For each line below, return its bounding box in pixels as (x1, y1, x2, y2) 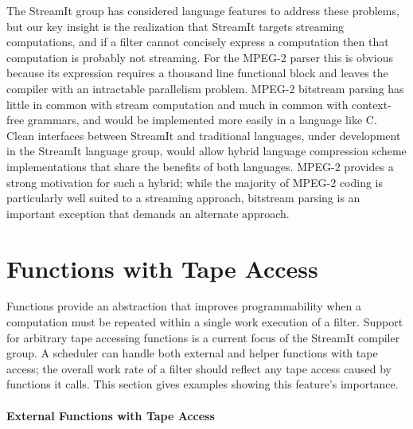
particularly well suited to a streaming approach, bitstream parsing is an (6, 189, 360, 206)
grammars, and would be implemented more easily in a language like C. (27, 111, 377, 128)
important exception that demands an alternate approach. (6, 205, 290, 221)
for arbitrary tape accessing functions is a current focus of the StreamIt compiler (6, 329, 400, 345)
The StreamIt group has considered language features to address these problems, (6, 2, 399, 18)
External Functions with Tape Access (6, 407, 215, 423)
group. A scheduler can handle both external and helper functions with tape (6, 345, 378, 361)
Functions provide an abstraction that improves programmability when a (6, 298, 361, 314)
